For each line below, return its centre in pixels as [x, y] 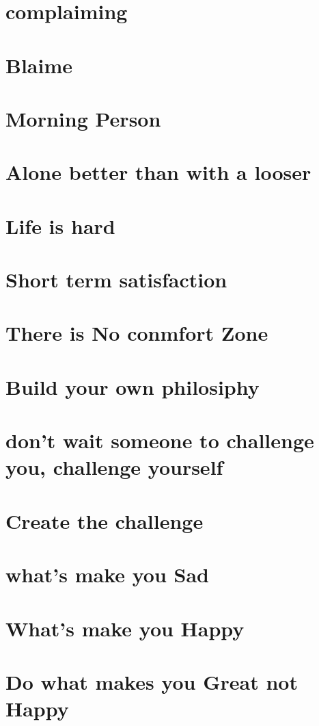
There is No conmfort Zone [137, 333]
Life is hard [60, 225]
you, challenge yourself [114, 467]
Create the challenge [105, 520]
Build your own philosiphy [133, 386]
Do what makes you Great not [152, 681]
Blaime [39, 65]
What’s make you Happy [125, 628]
